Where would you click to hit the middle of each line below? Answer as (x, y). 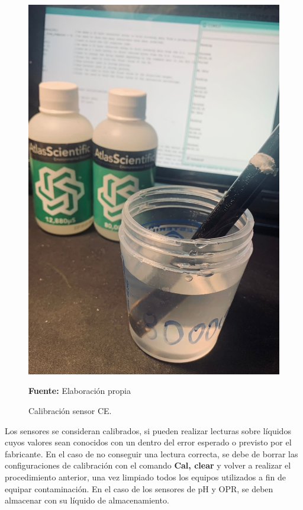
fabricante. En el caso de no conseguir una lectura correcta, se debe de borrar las (151, 453)
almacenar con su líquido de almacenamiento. (87, 500)
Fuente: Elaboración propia (80, 391)
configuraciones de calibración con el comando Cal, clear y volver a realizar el (148, 465)
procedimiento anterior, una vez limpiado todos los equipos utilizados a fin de (145, 477)
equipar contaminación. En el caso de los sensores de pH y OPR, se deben (139, 488)
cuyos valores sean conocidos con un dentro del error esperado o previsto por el (148, 442)
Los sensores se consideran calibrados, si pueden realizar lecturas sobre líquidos (148, 430)
